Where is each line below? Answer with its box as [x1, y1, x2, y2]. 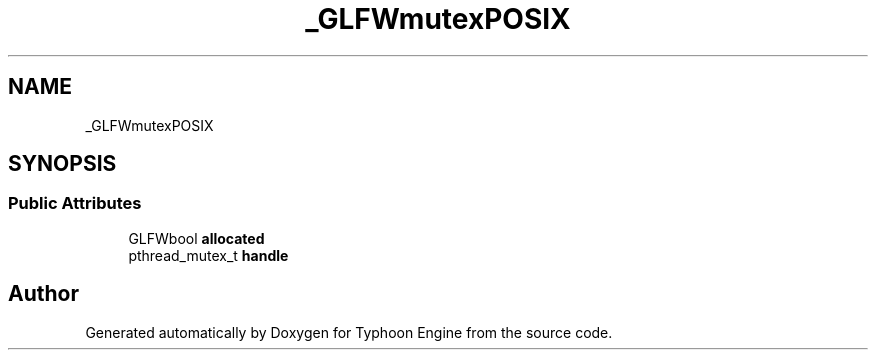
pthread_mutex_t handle [128, 246, 289, 264]
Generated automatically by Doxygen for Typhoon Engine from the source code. [85, 323, 613, 341]
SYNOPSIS [8, 151, 117, 177]
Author [8, 281, 79, 307]
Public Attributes [8, 193, 142, 214]
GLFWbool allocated [128, 229, 265, 247]
